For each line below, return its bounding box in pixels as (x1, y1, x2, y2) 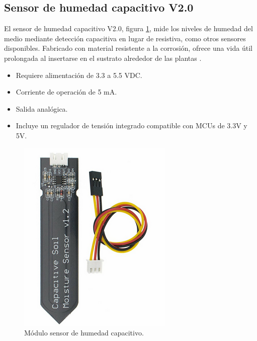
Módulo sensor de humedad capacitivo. (24, 327, 144, 338)
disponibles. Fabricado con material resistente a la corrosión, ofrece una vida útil (4, 43, 252, 53)
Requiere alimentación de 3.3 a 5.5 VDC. (16, 69, 142, 80)
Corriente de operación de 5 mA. (16, 87, 117, 97)
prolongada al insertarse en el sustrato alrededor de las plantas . (4, 52, 202, 63)
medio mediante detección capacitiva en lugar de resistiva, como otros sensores (4, 33, 246, 43)
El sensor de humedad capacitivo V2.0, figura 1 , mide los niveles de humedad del (4, 23, 253, 34)
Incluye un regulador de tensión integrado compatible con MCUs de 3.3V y (16, 120, 247, 131)
